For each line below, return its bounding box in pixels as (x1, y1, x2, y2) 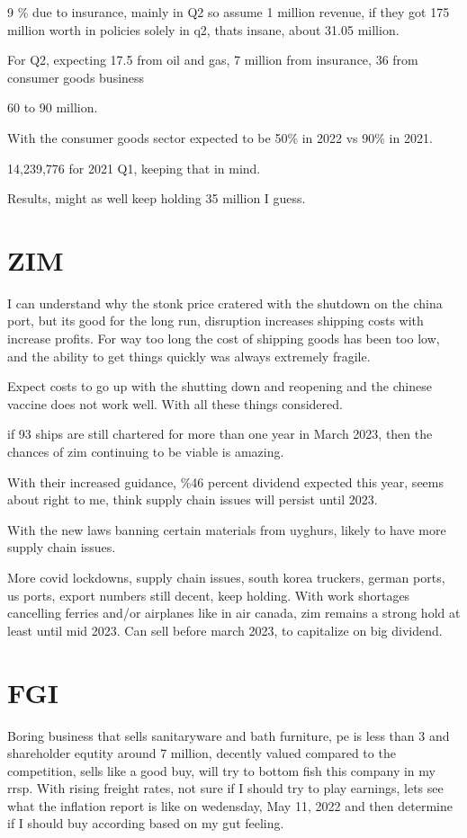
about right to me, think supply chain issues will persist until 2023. (7, 490, 378, 509)
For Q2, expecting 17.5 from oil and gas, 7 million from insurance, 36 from (7, 50, 418, 69)
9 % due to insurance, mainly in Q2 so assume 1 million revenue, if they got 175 (7, 3, 450, 21)
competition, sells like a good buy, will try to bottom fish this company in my (7, 761, 436, 780)
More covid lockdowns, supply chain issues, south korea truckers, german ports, (7, 568, 445, 586)
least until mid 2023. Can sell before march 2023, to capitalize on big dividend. (7, 620, 443, 639)
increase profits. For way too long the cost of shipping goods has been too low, (7, 329, 440, 348)
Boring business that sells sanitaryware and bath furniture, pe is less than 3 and (7, 726, 450, 744)
